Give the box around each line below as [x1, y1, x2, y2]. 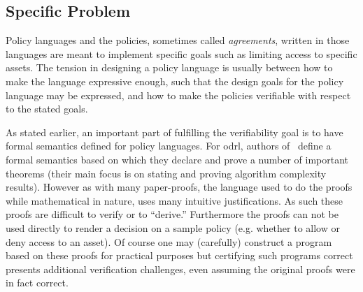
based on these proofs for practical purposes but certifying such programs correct [6, 248, 353, 263]
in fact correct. [6, 275, 69, 290]
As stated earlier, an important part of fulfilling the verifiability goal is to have [6, 124, 343, 139]
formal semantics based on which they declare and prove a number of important [6, 152, 349, 166]
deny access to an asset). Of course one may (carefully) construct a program [6, 234, 332, 249]
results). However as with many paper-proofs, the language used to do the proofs [6, 180, 353, 194]
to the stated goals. [6, 101, 88, 116]
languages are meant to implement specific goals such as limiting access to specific [6, 46, 357, 61]
